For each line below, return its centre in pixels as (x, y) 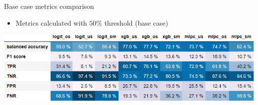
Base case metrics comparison (49, 6)
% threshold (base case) (132, 22)
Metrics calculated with (51, 22)
